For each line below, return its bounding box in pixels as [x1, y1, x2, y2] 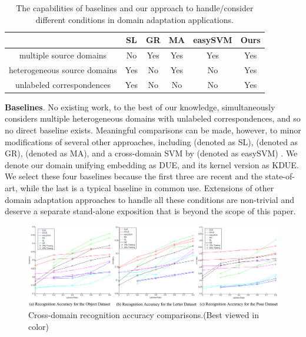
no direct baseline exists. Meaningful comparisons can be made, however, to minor [5, 124, 301, 136]
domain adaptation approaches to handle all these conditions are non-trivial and [5, 193, 294, 205]
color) [28, 320, 49, 332]
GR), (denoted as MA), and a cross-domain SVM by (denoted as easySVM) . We [5, 147, 298, 159]
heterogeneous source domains [9, 63, 117, 76]
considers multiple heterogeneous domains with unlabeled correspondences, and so [5, 112, 301, 125]
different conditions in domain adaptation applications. [35, 13, 234, 25]
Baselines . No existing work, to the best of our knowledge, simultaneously [5, 100, 275, 113]
